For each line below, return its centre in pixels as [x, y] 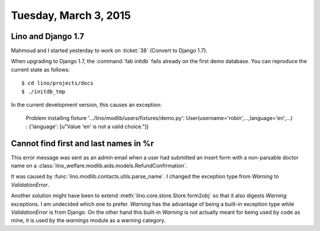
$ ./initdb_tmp [44, 91]
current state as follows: [41, 69]
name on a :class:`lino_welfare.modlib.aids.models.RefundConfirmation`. [99, 166]
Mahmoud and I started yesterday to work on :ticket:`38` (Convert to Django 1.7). [109, 51]
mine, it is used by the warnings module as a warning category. [88, 220]
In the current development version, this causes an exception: [87, 105]
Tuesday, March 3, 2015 [71, 15]
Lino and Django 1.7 [47, 36]
